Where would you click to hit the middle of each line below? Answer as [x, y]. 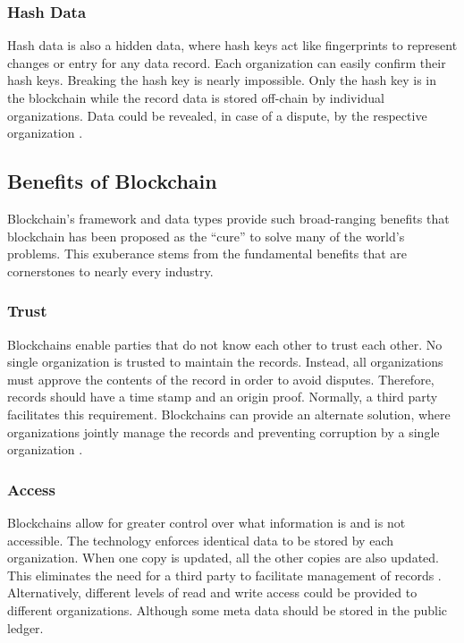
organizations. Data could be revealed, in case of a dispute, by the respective [217, 115]
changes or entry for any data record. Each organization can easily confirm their [227, 62]
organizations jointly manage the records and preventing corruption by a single [224, 431]
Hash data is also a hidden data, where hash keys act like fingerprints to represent [232, 45]
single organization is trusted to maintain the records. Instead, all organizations [225, 362]
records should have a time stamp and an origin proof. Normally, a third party [223, 397]
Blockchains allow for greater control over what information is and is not [207, 522]
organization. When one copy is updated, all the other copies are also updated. [223, 558]
